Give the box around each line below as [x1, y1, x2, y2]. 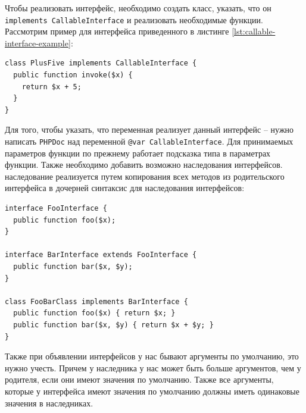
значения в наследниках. [5, 396, 93, 409]
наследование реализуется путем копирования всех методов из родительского [5, 170, 285, 182]
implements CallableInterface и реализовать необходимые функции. [5, 13, 263, 26]
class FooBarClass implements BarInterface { [5, 297, 188, 306]
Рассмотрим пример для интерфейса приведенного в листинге [5, 25, 229, 37]
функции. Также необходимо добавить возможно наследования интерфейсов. [5, 158, 283, 171]
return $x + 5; [21, 82, 82, 91]
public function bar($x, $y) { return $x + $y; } [13, 320, 214, 329]
